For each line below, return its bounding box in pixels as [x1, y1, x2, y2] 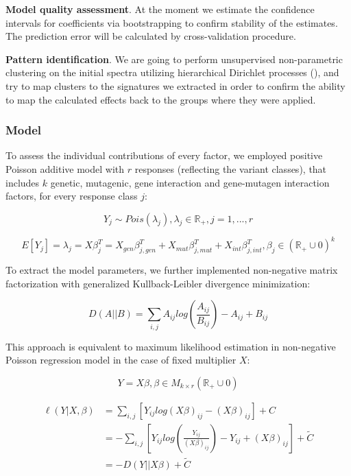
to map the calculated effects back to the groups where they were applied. [5, 92, 316, 106]
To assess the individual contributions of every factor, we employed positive [5, 148, 323, 163]
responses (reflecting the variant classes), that [134, 161, 327, 176]
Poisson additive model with [5, 161, 125, 176]
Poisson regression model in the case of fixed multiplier [5, 353, 237, 367]
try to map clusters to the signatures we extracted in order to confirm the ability [5, 78, 346, 93]
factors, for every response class [5, 189, 138, 203]
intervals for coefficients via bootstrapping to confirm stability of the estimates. [5, 15, 338, 29]
